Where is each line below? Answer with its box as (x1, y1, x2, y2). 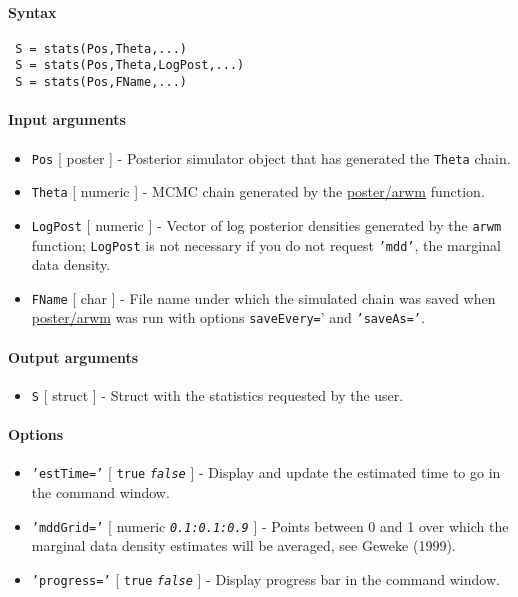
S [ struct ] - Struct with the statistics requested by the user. (31, 384, 404, 405)
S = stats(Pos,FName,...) (15, 75, 187, 90)
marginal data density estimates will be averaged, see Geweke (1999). (31, 535, 456, 556)
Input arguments (8, 109, 126, 130)
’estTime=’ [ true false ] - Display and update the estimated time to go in (31, 462, 501, 483)
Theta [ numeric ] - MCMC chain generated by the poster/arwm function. (31, 181, 485, 202)
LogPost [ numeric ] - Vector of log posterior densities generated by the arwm (31, 214, 502, 235)
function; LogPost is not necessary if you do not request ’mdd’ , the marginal (31, 234, 501, 255)
